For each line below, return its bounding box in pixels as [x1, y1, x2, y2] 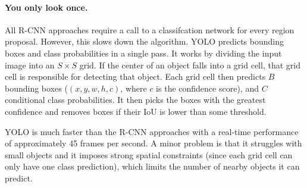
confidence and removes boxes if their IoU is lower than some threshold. [5, 105, 267, 117]
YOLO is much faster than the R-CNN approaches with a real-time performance [5, 125, 299, 137]
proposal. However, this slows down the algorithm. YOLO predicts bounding [5, 35, 284, 48]
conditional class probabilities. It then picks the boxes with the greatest [5, 93, 266, 106]
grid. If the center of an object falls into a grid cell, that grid [79, 58, 300, 71]
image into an [5, 58, 55, 71]
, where [120, 82, 147, 94]
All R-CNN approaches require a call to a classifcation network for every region [5, 23, 295, 36]
